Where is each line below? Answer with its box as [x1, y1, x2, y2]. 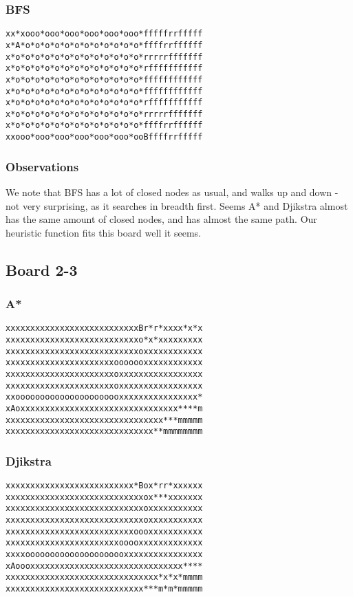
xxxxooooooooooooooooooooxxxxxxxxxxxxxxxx [6, 550, 203, 560]
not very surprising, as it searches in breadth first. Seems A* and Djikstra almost [6, 198, 348, 213]
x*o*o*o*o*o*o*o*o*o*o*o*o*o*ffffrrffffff [6, 120, 203, 131]
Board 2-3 [6, 259, 78, 280]
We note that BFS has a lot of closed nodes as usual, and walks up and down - [6, 185, 339, 199]
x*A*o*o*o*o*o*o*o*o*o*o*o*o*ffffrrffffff [6, 40, 203, 50]
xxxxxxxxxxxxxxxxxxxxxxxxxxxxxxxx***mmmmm [6, 415, 203, 425]
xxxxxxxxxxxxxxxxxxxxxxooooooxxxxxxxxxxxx [6, 358, 203, 368]
